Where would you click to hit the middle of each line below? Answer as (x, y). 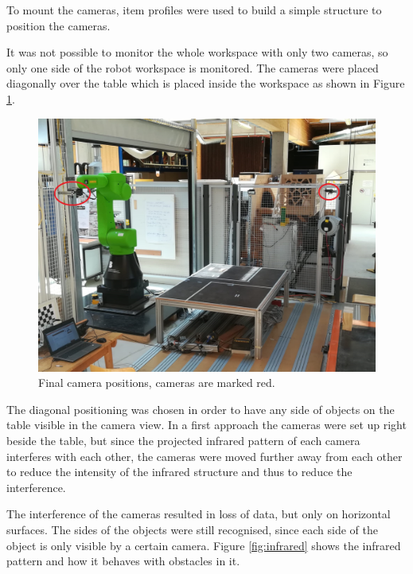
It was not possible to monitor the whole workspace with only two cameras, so (197, 52)
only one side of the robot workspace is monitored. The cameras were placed (193, 67)
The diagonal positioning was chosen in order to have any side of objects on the (201, 409)
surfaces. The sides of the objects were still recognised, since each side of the (192, 529)
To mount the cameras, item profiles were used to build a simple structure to (194, 10)
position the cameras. (58, 25)
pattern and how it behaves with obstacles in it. (123, 561)
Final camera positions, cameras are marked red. (157, 383)
